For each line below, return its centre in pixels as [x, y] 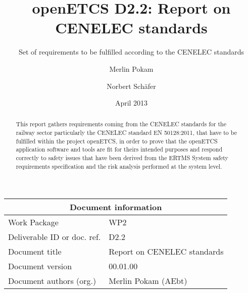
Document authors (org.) [52, 281]
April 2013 [131, 103]
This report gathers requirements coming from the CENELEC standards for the [121, 124]
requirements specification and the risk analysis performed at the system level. [119, 166]
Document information [116, 207]
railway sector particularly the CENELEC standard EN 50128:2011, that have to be [126, 133]
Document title [35, 252]
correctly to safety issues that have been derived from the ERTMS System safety [122, 158]
